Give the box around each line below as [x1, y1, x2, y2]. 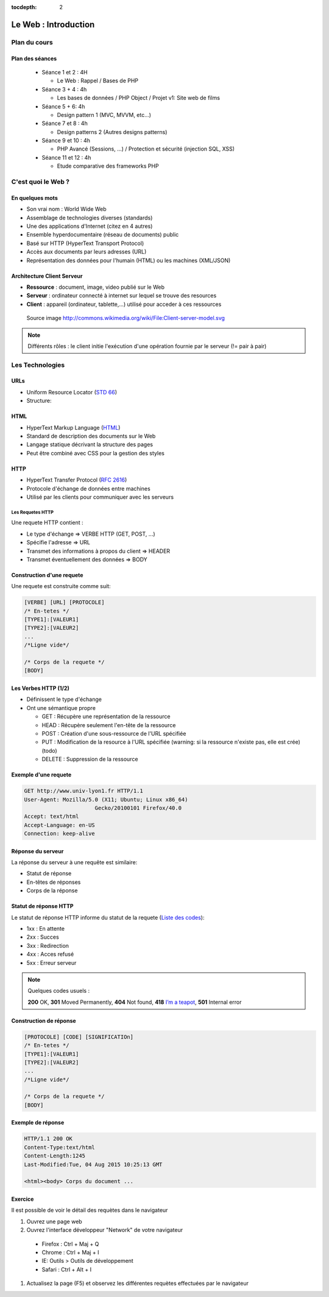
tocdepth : [11, 4, 37, 10]
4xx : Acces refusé [26, 951, 74, 958]
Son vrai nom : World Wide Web [26, 205, 107, 213]
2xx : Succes [26, 933, 59, 941]
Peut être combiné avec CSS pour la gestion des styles [26, 449, 164, 457]
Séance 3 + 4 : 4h [41, 85, 87, 93]
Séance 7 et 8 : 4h [41, 119, 88, 127]
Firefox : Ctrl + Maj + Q [41, 1240, 99, 1248]
